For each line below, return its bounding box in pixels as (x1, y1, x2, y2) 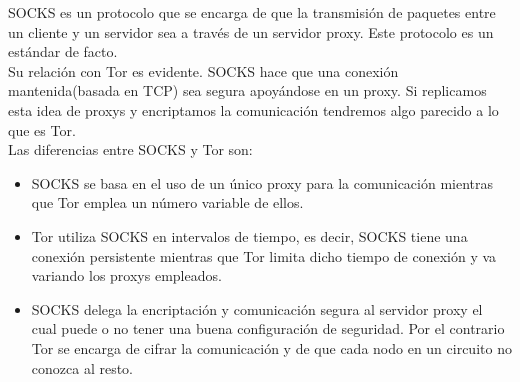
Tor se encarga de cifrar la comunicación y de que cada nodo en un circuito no (31, 337, 512, 358)
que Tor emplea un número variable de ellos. (31, 192, 304, 213)
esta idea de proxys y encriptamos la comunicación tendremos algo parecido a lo (8, 99, 499, 120)
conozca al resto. (31, 357, 134, 378)
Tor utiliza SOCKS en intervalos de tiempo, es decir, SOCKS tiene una (31, 225, 468, 246)
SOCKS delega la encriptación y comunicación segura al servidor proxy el (31, 298, 483, 319)
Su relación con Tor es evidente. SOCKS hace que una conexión (8, 60, 399, 81)
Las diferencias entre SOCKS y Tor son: (8, 139, 253, 160)
